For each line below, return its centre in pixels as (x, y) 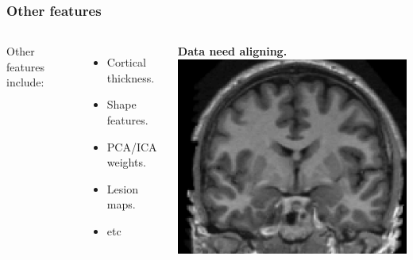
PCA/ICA (132, 146)
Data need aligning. (232, 51)
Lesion (122, 188)
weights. (126, 162)
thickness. (131, 77)
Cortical (126, 62)
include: (25, 82)
